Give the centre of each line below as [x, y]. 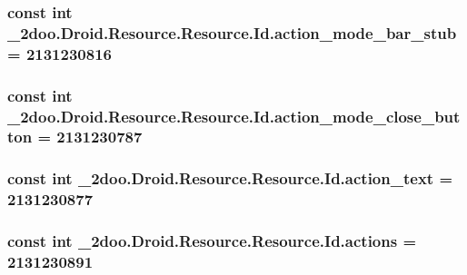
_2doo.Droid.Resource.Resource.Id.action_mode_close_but [234, 116]
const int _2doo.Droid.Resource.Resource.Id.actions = [212, 241]
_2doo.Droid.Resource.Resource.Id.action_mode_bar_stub [232, 32]
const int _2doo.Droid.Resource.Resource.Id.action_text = [230, 178]
